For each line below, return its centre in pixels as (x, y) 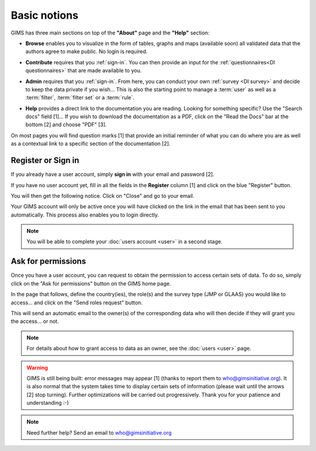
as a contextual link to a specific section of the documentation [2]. (91, 144)
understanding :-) (48, 403)
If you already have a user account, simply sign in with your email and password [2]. (113, 174)
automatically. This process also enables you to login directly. (85, 215)
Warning (37, 367)
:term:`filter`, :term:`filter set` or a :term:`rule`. (80, 98)
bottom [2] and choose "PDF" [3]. (66, 125)
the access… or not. (35, 321)
